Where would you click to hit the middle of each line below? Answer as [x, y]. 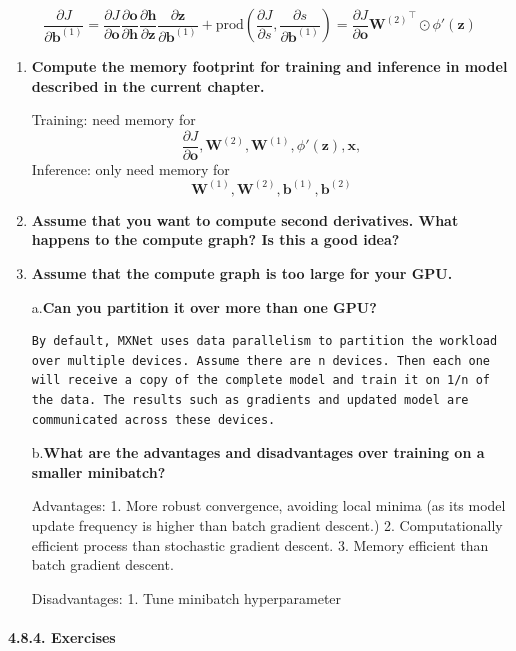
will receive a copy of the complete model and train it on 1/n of [260, 380]
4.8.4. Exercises [62, 636]
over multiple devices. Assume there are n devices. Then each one [260, 360]
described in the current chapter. [148, 85]
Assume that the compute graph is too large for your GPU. [242, 273]
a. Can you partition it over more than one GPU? [204, 306]
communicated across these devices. [153, 419]
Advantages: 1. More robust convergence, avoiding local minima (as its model [268, 505]
